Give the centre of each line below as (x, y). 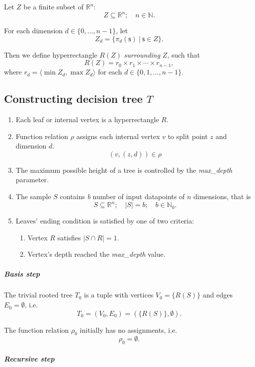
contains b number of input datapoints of (122, 196)
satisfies (69, 237)
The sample (33, 196)
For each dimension (34, 31)
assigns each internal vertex (118, 136)
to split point (188, 136)
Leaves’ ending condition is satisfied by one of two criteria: (105, 221)
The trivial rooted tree (38, 295)
